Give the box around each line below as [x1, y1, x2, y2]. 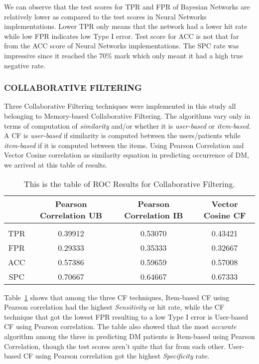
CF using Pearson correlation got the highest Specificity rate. [23, 351, 210, 361]
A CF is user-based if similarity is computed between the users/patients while [4, 130, 241, 141]
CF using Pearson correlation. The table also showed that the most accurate [4, 321, 237, 332]
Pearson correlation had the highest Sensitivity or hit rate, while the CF [4, 302, 225, 312]
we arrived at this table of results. [4, 159, 108, 170]
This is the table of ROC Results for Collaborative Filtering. [24, 178, 235, 189]
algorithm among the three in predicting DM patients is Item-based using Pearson [4, 331, 255, 341]
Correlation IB [124, 209, 183, 221]
